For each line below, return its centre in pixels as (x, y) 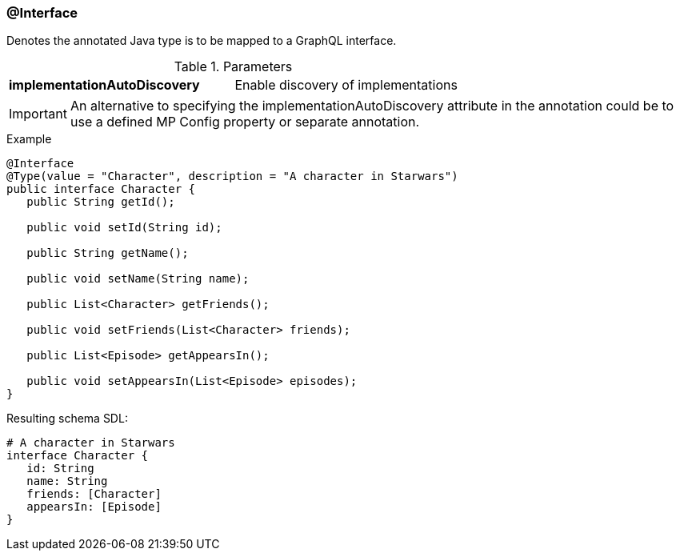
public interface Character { (101, 189)
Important (38, 114)
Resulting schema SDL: (67, 419)
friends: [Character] (94, 494)
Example (29, 139)
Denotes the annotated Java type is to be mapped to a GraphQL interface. (202, 41)
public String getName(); (108, 253)
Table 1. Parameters (233, 67)
